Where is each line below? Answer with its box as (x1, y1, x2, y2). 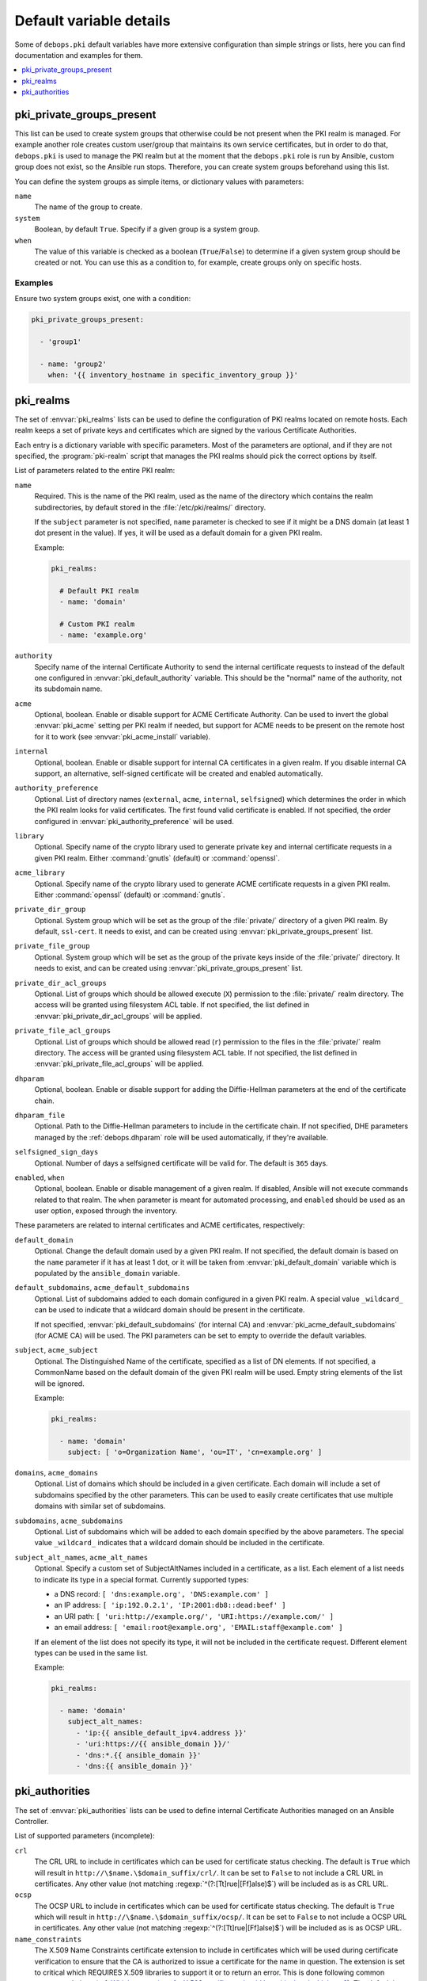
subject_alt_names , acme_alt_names (14, 1552, 149, 1562)
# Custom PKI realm (59, 619, 135, 628)
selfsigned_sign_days (14, 1147, 99, 1157)
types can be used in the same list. (34, 1648, 148, 1658)
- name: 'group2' (40, 360, 107, 368)
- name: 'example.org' (59, 631, 148, 639)
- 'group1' (40, 338, 82, 346)
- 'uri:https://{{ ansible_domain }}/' (76, 1739, 231, 1749)
